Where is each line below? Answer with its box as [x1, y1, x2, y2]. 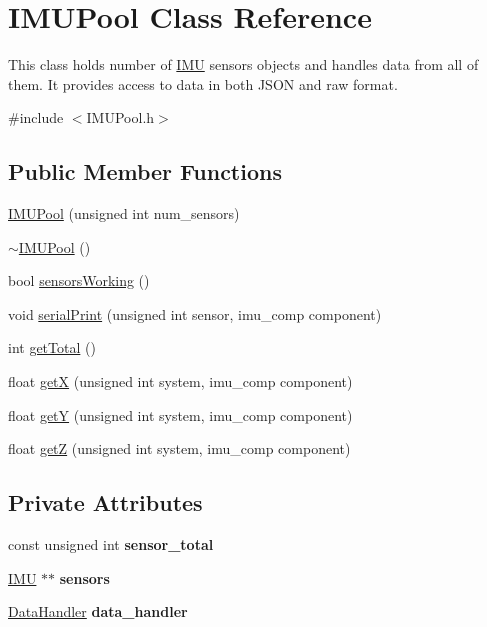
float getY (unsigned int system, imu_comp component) [8, 404, 353, 425]
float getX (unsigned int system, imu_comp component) [8, 371, 353, 392]
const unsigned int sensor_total [8, 534, 214, 555]
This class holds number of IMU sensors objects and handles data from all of [8, 54, 479, 75]
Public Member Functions [8, 156, 282, 187]
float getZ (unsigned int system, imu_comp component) [8, 438, 351, 459]
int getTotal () [8, 337, 96, 358]
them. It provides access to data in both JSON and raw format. [8, 73, 398, 94]
